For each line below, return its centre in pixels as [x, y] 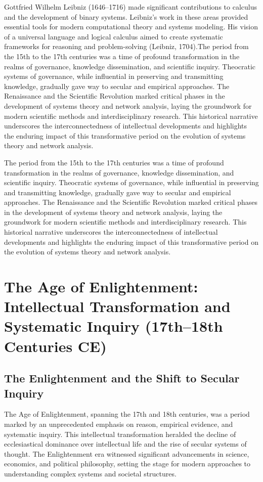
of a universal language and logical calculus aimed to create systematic [114, 36]
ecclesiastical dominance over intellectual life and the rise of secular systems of [125, 444]
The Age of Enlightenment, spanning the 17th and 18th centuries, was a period [127, 414]
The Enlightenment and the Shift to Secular [122, 378]
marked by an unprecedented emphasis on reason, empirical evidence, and [119, 424]
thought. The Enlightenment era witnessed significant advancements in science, [127, 453]
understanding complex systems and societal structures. [90, 473]
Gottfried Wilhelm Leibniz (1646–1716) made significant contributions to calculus [130, 7]
